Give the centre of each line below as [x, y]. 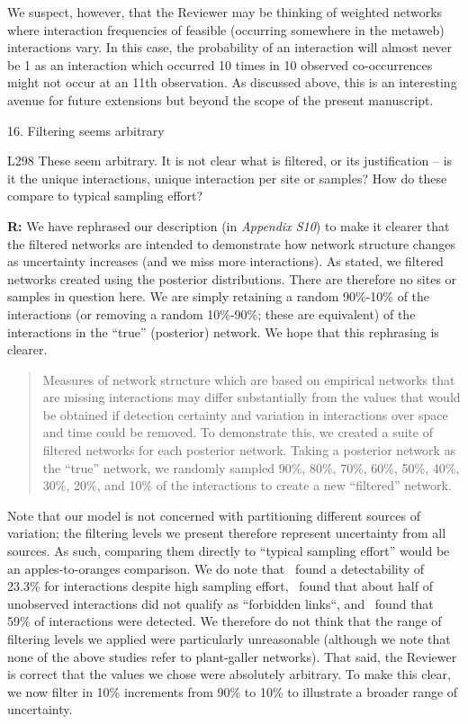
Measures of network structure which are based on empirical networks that [249, 379]
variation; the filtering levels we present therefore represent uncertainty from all [227, 533]
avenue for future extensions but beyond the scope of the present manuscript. [220, 99]
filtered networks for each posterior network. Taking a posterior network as [249, 450]
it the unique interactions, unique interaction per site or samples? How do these [227, 178]
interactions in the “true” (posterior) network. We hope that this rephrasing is [223, 331]
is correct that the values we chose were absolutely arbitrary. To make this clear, [229, 674]
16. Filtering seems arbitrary [86, 130]
